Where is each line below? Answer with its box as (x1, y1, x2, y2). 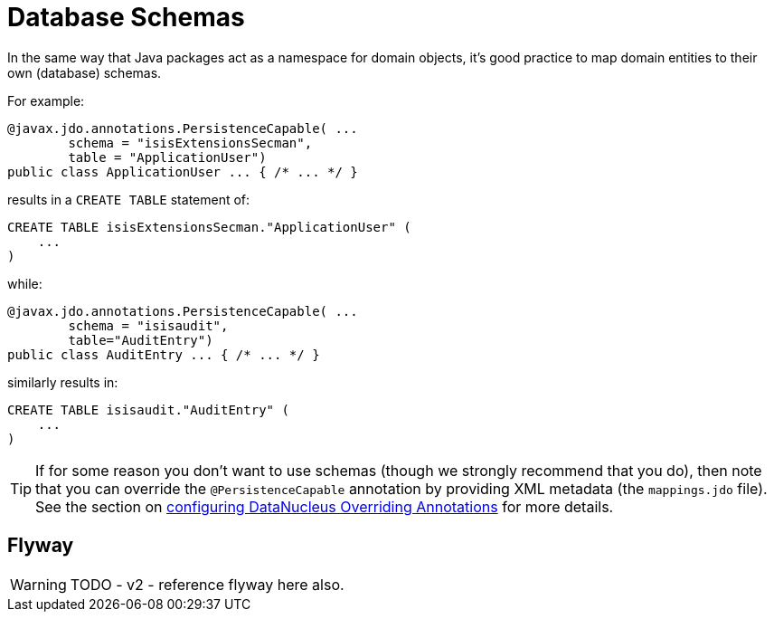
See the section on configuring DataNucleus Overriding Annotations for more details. (35, 497, 614, 516)
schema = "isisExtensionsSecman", (68, 135, 313, 150)
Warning (10, 575, 67, 594)
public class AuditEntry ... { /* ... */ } (7, 347, 320, 362)
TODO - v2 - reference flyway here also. (70, 575, 345, 594)
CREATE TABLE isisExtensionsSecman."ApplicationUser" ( (7, 219, 411, 234)
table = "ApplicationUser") (68, 149, 267, 165)
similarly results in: (7, 374, 118, 390)
